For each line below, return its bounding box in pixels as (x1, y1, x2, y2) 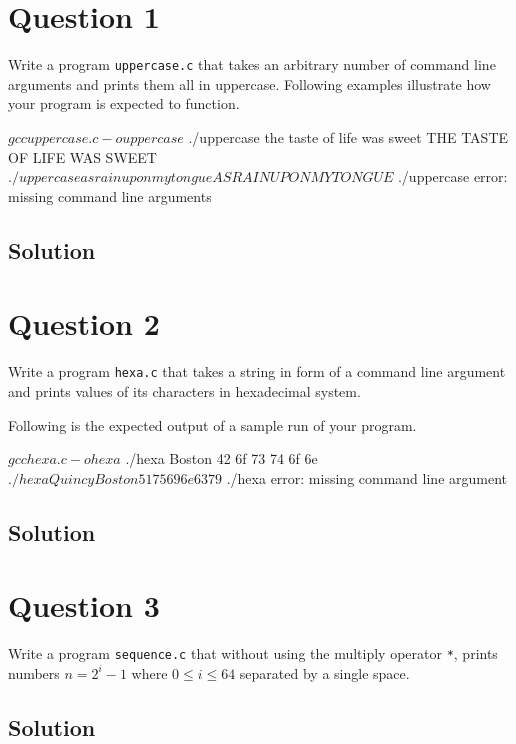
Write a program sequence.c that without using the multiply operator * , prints (8, 643, 498, 664)
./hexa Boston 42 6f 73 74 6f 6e (125, 448, 318, 469)
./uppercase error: (397, 166, 508, 187)
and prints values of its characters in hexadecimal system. (8, 380, 361, 401)
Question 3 (8, 585, 160, 626)
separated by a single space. (239, 662, 410, 683)
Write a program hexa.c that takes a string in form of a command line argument (8, 361, 506, 382)
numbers (8, 662, 60, 683)
